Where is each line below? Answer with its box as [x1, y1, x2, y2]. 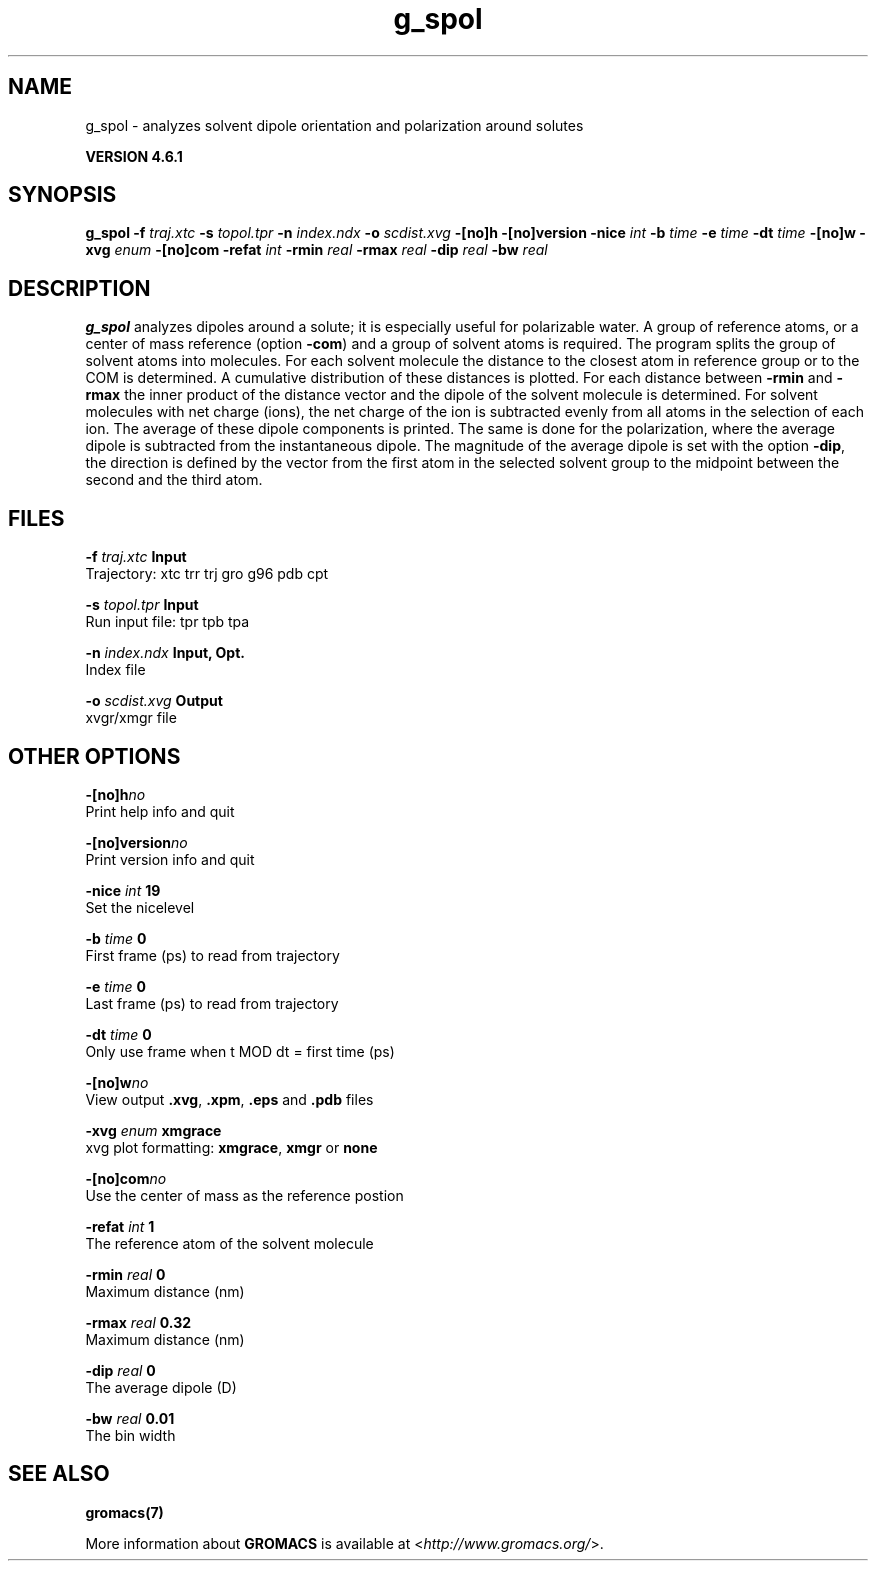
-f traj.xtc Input [85, 548, 187, 566]
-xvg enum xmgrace [85, 1121, 222, 1139]
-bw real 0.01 [85, 1409, 175, 1427]
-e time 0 [85, 977, 146, 995]
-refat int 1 [85, 1217, 155, 1235]
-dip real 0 [85, 1361, 156, 1379]
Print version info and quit [85, 850, 255, 868]
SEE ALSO [8, 1461, 110, 1487]
